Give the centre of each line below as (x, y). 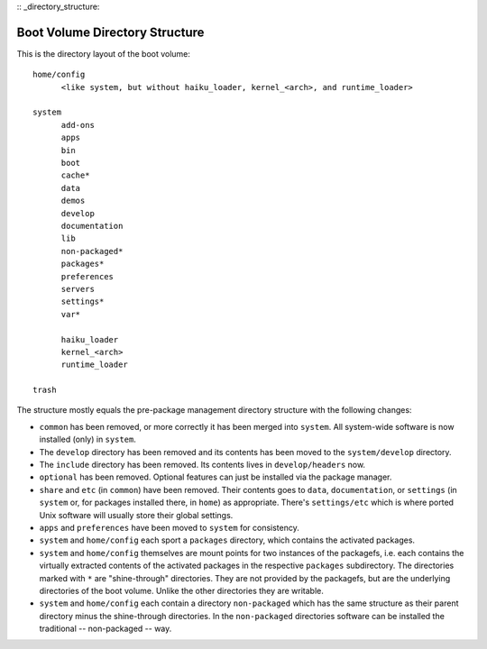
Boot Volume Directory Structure (110, 32)
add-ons (78, 125)
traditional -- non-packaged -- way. (106, 629)
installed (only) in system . (88, 439)
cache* (75, 175)
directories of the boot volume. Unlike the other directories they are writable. (181, 590)
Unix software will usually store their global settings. (136, 515)
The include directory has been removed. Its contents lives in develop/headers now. (202, 465)
